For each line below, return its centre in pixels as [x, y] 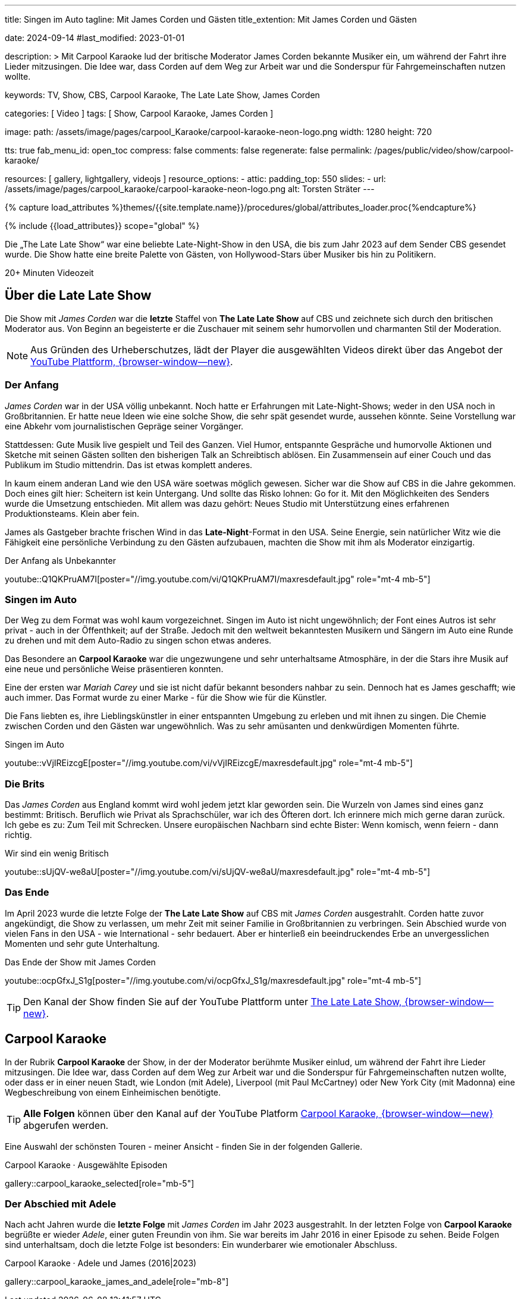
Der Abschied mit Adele [61, 1204]
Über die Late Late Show [78, 296]
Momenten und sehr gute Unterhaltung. [82, 943]
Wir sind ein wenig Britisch [57, 854]
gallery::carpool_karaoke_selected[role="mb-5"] [100, 1183]
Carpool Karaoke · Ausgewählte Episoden [86, 1165]
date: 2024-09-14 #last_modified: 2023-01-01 [95, 38]
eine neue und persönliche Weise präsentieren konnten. [114, 669]
